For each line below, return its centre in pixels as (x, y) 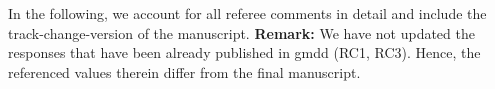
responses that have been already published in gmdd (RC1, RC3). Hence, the (244, 52)
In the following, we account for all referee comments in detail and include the (247, 13)
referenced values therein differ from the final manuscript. (184, 71)
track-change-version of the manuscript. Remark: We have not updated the (241, 32)
